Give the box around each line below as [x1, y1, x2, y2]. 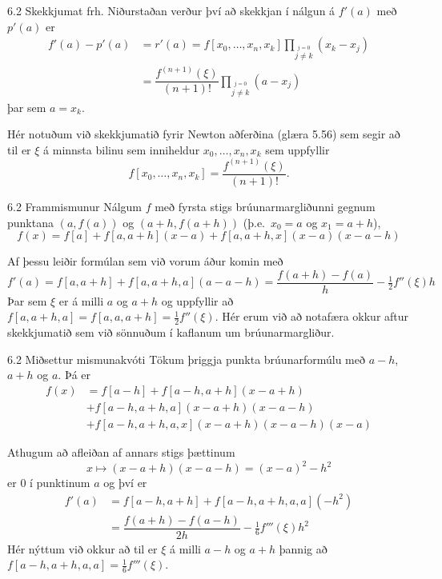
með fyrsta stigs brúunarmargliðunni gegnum [155, 198, 376, 214]
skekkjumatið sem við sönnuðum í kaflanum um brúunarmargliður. [7, 324, 335, 341]
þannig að [279, 540, 327, 557]
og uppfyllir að [161, 292, 234, 309]
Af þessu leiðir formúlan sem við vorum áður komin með [7, 253, 283, 270]
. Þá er [58, 366, 91, 383]
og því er [103, 474, 147, 491]
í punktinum [30, 474, 90, 491]
